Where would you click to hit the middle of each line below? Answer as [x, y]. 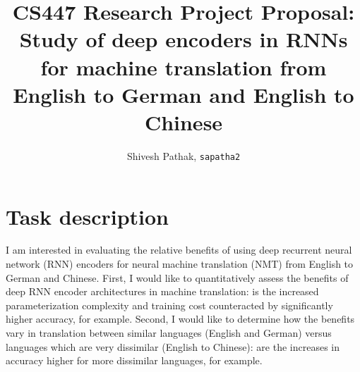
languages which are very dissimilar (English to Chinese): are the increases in [173, 346]
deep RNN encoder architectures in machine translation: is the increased [162, 291]
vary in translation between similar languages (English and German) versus [169, 333]
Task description [88, 216]
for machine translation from [184, 67]
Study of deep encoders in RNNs [184, 39]
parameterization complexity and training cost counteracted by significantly [169, 305]
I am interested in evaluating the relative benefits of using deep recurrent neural [179, 250]
